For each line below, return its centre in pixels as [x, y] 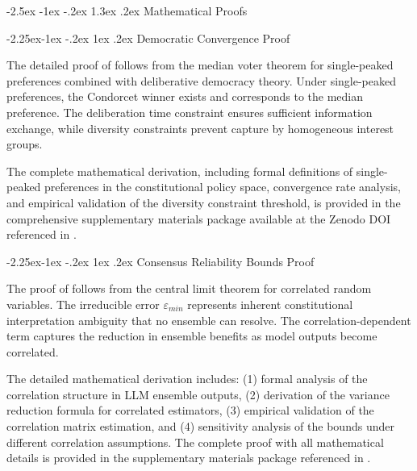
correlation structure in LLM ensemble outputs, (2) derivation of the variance [198, 394]
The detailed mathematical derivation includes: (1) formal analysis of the [187, 379]
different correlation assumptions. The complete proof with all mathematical [195, 442]
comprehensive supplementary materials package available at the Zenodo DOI [199, 218]
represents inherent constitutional [270, 304]
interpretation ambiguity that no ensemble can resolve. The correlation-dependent [209, 320]
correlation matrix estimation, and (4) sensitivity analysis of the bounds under [200, 426]
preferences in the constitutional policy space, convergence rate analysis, [223, 187]
